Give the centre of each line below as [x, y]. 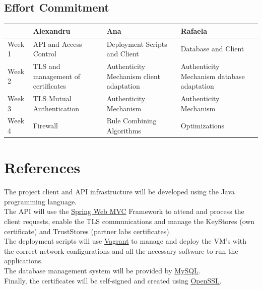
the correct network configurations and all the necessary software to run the [121, 250]
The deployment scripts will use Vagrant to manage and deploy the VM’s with [125, 241]
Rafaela [194, 30]
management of [56, 76]
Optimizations [203, 126]
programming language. [40, 201]
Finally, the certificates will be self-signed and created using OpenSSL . [113, 280]
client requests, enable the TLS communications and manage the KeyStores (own [129, 221]
